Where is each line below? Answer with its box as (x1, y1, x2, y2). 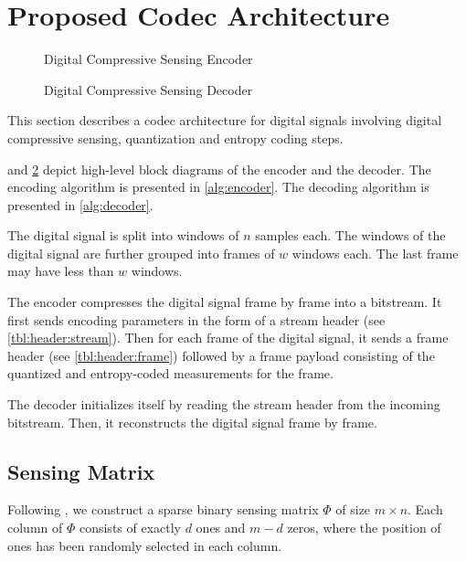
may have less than (7, 261, 114, 280)
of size (335, 500, 371, 519)
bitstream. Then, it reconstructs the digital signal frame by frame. (7, 412, 377, 431)
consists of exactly (79, 518, 182, 537)
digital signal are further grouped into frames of (7, 243, 275, 262)
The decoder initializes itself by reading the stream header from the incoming (7, 395, 440, 414)
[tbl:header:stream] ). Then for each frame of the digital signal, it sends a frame (7, 328, 449, 347)
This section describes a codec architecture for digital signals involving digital (7, 111, 442, 130)
